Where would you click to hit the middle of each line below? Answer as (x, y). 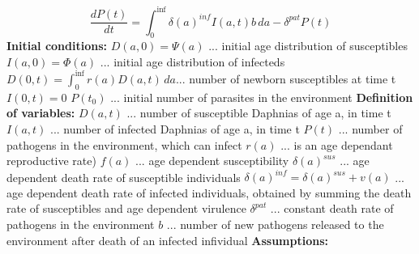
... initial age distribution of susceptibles (308, 46)
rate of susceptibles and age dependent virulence (126, 208)
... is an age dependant (337, 144)
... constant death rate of (332, 208)
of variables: (41, 113)
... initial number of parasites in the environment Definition (262, 97)
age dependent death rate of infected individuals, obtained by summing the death (209, 192)
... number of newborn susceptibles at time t (286, 78)
